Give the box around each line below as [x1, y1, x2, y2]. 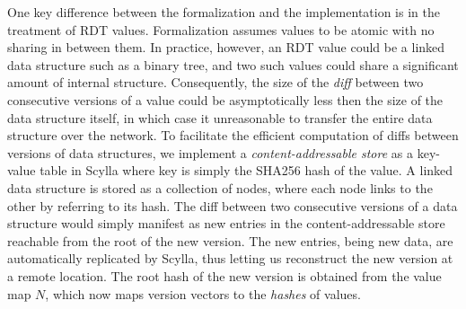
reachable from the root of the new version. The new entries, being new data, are [7, 231, 453, 250]
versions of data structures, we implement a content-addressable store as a [7, 143, 414, 162]
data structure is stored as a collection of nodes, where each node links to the [7, 178, 433, 197]
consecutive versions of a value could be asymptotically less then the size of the [7, 90, 444, 109]
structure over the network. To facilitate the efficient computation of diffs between [7, 126, 459, 145]
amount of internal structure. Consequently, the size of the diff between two [7, 73, 424, 92]
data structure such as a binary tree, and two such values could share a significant [7, 55, 459, 74]
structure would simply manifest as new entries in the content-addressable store [7, 214, 445, 233]
